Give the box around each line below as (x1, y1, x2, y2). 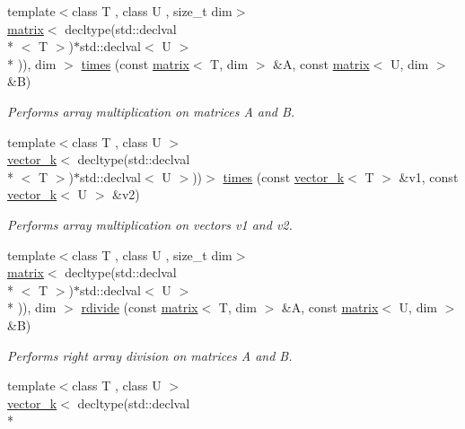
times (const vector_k (223, 167, 345, 186)
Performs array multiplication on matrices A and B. (7, 101, 295, 120)
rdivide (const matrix (81, 298, 198, 317)
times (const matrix (81, 54, 189, 73)
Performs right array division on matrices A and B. (7, 346, 293, 364)
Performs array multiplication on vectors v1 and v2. (7, 214, 293, 233)
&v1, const (399, 167, 459, 186)
